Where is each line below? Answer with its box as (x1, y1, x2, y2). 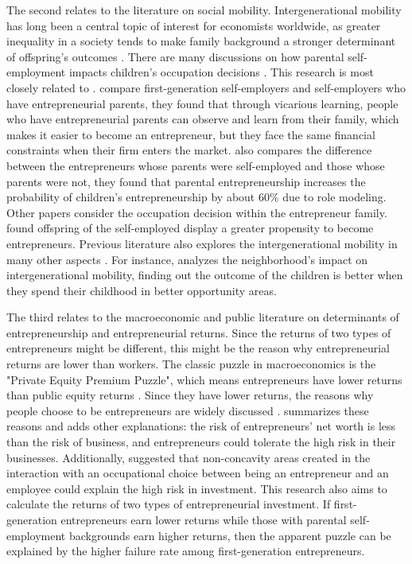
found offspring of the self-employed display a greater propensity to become (6, 220, 374, 236)
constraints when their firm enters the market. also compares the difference (6, 142, 372, 158)
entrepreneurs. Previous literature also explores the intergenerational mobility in (6, 235, 398, 251)
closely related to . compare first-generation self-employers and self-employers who (6, 79, 406, 95)
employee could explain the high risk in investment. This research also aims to (6, 480, 387, 496)
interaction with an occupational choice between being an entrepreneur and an (6, 465, 389, 481)
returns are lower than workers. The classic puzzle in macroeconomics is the (6, 356, 376, 372)
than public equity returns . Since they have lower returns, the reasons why (6, 387, 374, 403)
